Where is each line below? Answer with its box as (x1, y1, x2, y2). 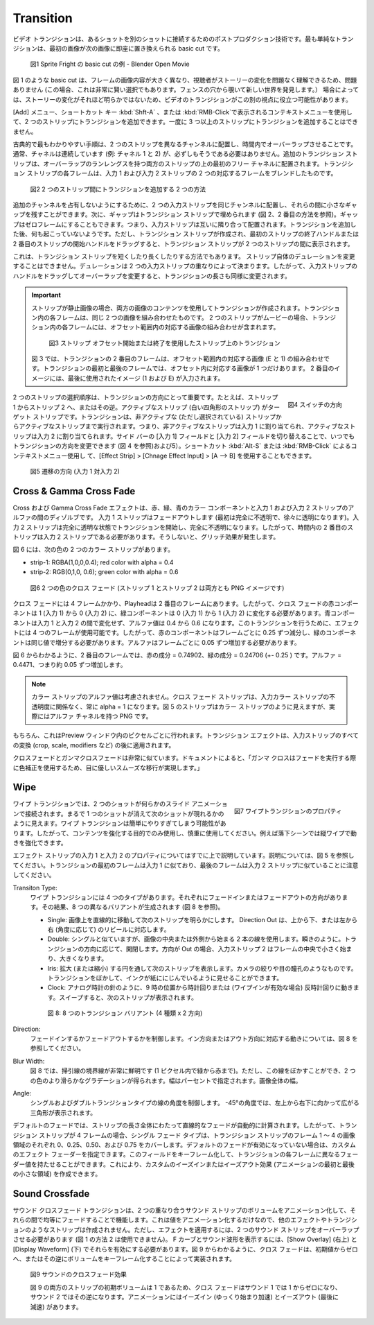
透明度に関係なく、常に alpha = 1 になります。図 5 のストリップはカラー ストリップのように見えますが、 (31, 702, 330, 711)
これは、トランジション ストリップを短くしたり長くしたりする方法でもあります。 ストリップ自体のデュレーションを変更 (12, 252, 355, 260)
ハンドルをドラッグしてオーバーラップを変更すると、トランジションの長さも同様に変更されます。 (12, 271, 291, 280)
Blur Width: (12, 1057, 45, 1065)
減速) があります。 (30, 1302, 82, 1310)
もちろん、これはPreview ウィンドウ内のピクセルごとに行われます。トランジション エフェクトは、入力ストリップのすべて (12, 731, 359, 740)
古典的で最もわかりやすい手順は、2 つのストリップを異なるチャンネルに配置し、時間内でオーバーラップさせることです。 (12, 140, 357, 148)
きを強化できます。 (12, 838, 67, 847)
